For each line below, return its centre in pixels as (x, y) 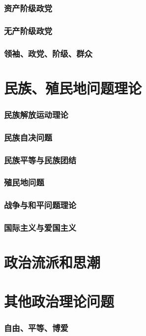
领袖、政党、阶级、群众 (48, 53)
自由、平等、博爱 (36, 327)
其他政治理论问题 (59, 301)
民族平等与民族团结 (40, 160)
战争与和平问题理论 (40, 205)
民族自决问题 (28, 137)
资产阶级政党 (28, 8)
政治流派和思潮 (52, 262)
